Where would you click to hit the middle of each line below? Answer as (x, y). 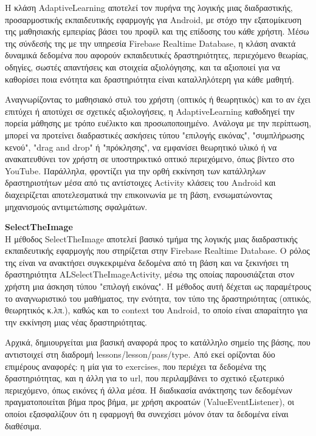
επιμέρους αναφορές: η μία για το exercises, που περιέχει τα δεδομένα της (136, 366)
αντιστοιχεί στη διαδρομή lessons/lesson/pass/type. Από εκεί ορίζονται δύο (140, 354)
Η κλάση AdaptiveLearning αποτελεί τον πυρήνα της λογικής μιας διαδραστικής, (149, 7)
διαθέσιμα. (23, 425)
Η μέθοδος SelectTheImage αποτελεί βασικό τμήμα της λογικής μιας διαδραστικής (151, 238)
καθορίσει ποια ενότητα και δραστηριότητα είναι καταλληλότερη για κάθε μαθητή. (149, 79)
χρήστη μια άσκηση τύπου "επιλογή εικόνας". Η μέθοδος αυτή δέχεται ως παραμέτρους (158, 286)
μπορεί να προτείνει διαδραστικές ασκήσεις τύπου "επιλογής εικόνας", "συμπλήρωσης (155, 135)
